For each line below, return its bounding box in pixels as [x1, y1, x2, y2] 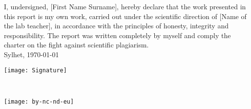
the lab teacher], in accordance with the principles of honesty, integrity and [4, 21, 229, 31]
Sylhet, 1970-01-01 [4, 49, 59, 59]
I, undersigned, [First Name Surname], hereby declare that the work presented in [4, 1, 246, 11]
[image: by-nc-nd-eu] [4, 98, 74, 105]
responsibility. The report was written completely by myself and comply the [4, 30, 231, 40]
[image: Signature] [4, 66, 67, 74]
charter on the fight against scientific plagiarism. [4, 40, 149, 50]
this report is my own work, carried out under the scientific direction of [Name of [4, 11, 247, 21]
